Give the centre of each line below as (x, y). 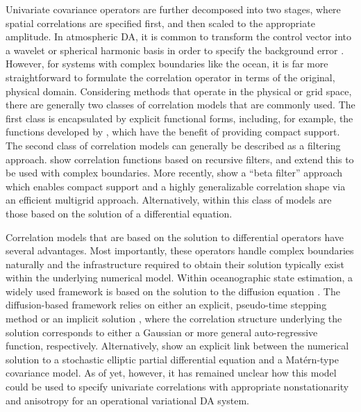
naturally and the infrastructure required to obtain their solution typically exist (175, 264)
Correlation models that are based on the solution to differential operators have (175, 237)
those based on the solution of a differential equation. (119, 213)
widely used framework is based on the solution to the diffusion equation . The (173, 291)
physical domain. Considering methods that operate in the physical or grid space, (179, 91)
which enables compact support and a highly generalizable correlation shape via (176, 186)
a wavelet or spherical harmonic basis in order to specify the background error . (175, 50)
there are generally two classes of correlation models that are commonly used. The (180, 105)
